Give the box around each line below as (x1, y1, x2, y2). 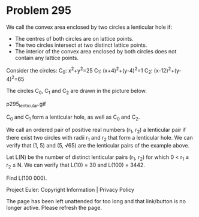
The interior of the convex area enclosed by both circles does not (14, 47, 177, 55)
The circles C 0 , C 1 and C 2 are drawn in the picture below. (6, 88, 147, 96)
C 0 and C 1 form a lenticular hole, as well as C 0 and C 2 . (6, 113, 140, 122)
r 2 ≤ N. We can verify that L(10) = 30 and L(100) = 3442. (6, 161, 145, 170)
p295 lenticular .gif (6, 100, 46, 108)
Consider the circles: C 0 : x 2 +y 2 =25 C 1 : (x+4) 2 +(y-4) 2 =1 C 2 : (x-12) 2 (6, 65, 171, 76)
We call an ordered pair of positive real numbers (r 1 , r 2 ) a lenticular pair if (6, 126, 186, 135)
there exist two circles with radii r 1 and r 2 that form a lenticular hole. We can (6, 134, 193, 143)
